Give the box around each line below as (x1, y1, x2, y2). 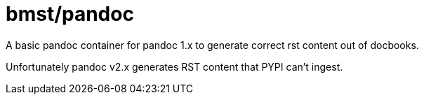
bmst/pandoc (6, 2, 134, 26)
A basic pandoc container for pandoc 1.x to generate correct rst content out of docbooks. (6, 38, 419, 51)
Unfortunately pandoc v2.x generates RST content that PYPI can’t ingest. (6, 60, 343, 73)
